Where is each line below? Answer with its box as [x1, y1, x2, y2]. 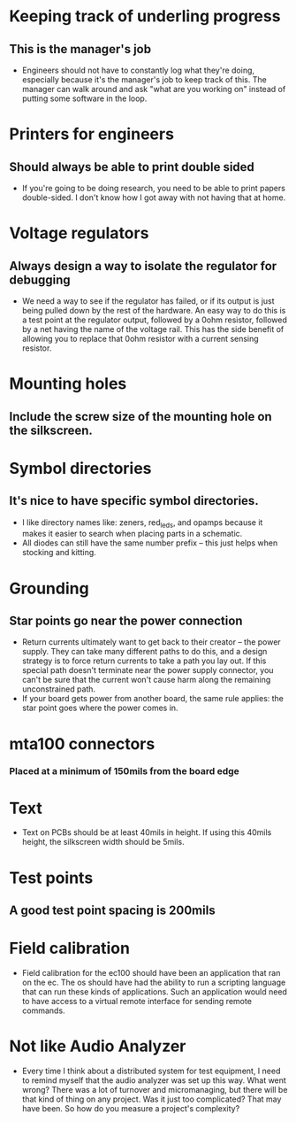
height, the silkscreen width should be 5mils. [21, 837, 185, 847]
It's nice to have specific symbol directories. [9, 493, 259, 508]
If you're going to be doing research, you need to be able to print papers [21, 183, 285, 193]
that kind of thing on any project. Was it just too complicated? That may [21, 1094, 282, 1104]
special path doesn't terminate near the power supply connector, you [21, 665, 274, 676]
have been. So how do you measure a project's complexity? [21, 1103, 240, 1113]
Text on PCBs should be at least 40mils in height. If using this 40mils [21, 827, 272, 838]
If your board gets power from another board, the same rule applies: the [21, 693, 285, 704]
